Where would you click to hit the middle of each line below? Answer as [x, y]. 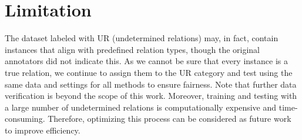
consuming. [25, 119]
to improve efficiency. [43, 130]
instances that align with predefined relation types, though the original [132, 49]
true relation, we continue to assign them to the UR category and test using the [149, 72]
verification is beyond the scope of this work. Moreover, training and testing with [151, 96]
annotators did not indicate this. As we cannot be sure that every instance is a [147, 61]
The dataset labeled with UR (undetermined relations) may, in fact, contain [142, 38]
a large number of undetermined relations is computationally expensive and [141, 107]
